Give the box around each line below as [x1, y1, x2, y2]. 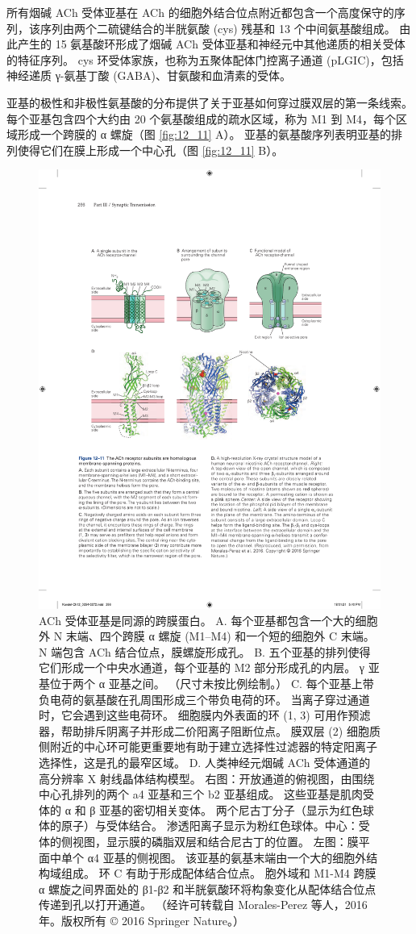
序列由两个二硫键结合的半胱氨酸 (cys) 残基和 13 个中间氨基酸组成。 [40, 19, 396, 36]
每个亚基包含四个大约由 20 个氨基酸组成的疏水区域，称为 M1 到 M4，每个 [6, 110, 396, 127]
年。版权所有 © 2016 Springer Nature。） [39, 911, 245, 928]
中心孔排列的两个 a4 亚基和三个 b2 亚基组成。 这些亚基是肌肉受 [39, 786, 375, 803]
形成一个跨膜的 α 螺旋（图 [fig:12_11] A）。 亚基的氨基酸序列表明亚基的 [17, 126, 392, 143]
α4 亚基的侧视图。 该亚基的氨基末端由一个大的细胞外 [87, 849, 367, 865]
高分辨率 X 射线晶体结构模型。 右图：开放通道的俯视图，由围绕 [39, 769, 375, 786]
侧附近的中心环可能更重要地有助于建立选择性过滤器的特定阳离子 [39, 738, 377, 755]
